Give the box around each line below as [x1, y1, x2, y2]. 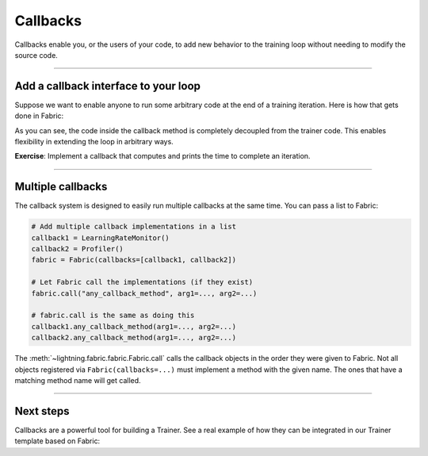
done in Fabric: [14, 111, 64, 121]
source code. [14, 50, 59, 59]
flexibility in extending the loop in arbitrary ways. [14, 137, 174, 147]
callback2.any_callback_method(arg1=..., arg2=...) [31, 333, 237, 343]
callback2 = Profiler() [31, 244, 124, 254]
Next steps [14, 404, 70, 418]
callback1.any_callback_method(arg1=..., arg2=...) [31, 322, 237, 331]
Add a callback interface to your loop [14, 79, 201, 93]
